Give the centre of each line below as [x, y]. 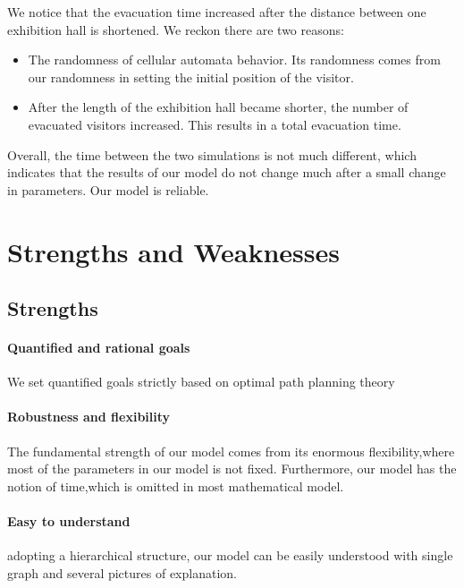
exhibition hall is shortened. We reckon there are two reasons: [176, 29]
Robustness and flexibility [89, 417]
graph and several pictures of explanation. [122, 572]
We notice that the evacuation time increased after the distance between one [217, 12]
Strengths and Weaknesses [173, 251]
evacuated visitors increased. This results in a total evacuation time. [215, 124]
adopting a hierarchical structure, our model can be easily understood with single [230, 555]
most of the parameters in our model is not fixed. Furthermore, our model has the [232, 469]
